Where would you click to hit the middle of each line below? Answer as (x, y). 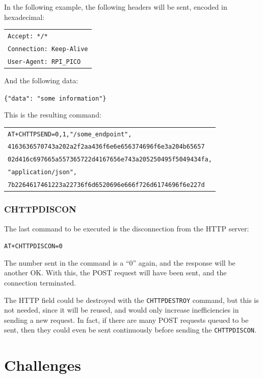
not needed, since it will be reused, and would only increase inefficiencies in (122, 310)
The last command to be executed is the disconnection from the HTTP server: (127, 228)
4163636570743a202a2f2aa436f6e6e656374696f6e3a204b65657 (106, 147)
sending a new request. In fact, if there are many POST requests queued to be (126, 320)
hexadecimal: (24, 17)
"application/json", (43, 172)
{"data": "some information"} (55, 98)
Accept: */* (28, 36)
